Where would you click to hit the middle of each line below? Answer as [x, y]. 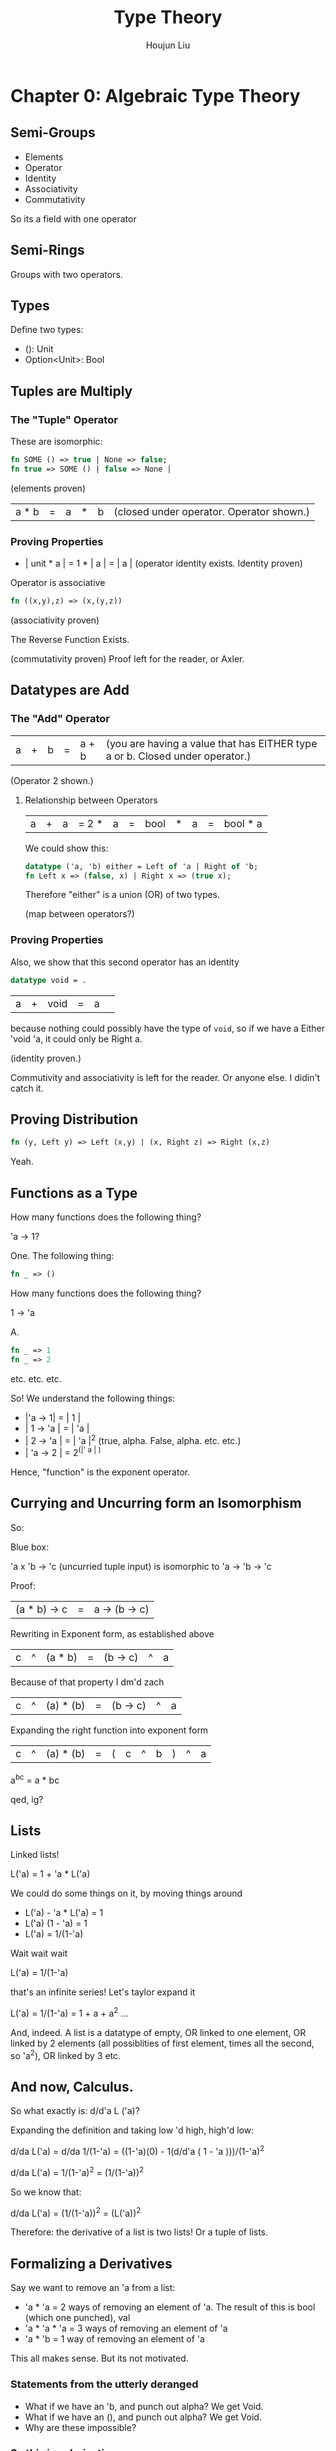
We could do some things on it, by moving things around [126, 1893]
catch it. [27, 1088]
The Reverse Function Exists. [70, 639]
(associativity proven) [55, 620]
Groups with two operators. [66, 274]
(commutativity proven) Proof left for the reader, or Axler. [127, 658]
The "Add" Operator [60, 719]
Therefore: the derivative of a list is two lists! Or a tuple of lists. [139, 2232]
